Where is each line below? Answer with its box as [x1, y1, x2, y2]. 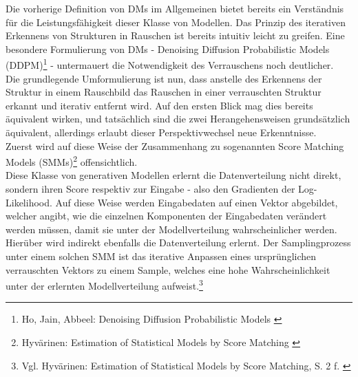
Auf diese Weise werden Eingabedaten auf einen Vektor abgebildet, [55, 195, 338, 209]
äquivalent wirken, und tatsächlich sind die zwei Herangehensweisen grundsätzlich [6, 111, 350, 126]
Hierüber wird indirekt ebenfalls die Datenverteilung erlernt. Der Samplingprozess [6, 235, 351, 250]
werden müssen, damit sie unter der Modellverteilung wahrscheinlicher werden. [6, 222, 337, 236]
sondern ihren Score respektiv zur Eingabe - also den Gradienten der [6, 182, 295, 196]
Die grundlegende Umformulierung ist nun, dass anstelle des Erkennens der [6, 71, 322, 85]
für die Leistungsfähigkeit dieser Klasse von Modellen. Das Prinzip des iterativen [6, 14, 346, 29]
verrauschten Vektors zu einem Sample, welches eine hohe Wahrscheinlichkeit [6, 262, 330, 277]
